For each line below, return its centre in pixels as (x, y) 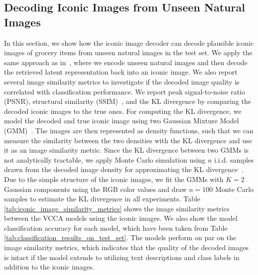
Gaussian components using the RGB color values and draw (95, 189)
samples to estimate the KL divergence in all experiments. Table (102, 199)
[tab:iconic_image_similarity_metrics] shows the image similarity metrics (117, 208)
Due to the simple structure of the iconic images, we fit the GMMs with (114, 179)
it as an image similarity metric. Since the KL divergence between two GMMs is (127, 150)
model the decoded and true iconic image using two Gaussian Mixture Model (122, 121)
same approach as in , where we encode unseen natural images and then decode (126, 62)
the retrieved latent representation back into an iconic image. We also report (121, 72)
